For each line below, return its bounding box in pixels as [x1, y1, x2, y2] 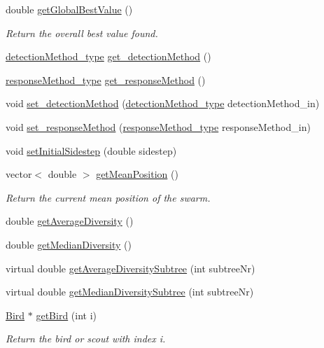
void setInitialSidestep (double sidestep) [6, 143, 177, 158]
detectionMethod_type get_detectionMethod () [6, 49, 211, 64]
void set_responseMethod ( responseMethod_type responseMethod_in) [6, 119, 311, 134]
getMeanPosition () [96, 167, 178, 181]
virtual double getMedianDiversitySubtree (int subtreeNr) [6, 284, 254, 299]
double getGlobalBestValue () [6, 2, 133, 16]
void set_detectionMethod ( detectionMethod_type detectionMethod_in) [6, 96, 320, 111]
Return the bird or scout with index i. [6, 331, 166, 346]
